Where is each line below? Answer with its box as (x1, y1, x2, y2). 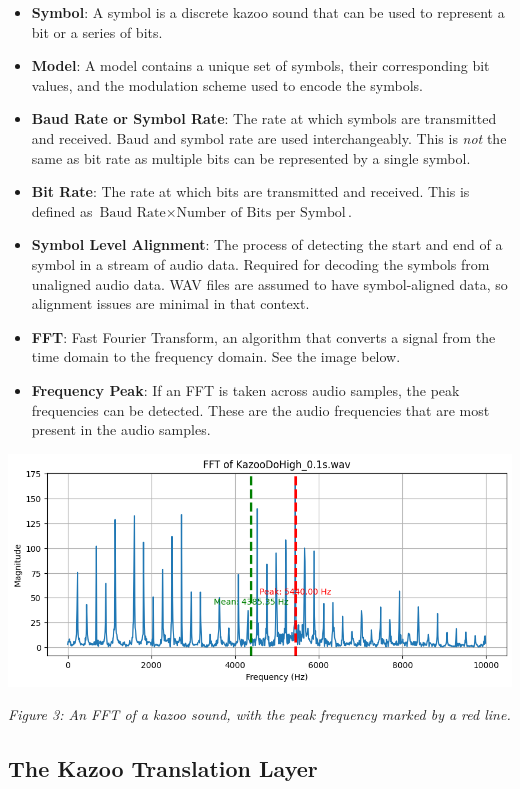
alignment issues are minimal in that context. (31, 293, 310, 314)
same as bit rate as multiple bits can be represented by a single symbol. (31, 147, 471, 168)
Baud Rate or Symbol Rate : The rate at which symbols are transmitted (31, 108, 497, 129)
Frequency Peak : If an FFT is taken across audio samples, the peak (31, 379, 460, 400)
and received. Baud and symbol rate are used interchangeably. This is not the (31, 127, 507, 148)
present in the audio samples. (31, 419, 211, 440)
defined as (31, 200, 93, 221)
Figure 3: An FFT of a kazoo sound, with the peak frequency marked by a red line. (8, 704, 511, 725)
